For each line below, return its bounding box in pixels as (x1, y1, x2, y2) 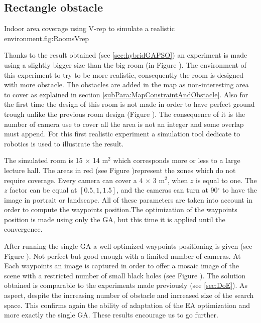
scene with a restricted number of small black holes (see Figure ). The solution (4, 270, 246, 280)
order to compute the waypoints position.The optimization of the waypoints (4, 204, 237, 215)
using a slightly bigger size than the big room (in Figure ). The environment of (4, 59, 246, 70)
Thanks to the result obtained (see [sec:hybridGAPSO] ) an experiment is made (4, 50, 247, 60)
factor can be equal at (10, 185, 77, 195)
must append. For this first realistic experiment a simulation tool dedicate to (4, 128, 240, 139)
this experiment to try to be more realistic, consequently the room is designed (4, 69, 243, 80)
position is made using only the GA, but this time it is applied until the (4, 214, 225, 224)
